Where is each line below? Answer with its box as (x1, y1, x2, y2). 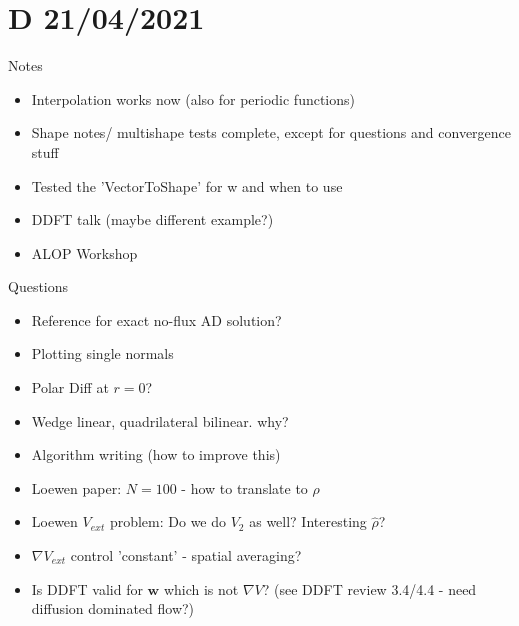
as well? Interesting (249, 511, 367, 532)
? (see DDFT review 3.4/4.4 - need (262, 578, 477, 599)
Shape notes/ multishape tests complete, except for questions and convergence (31, 122, 512, 143)
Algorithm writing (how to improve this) (31, 444, 281, 465)
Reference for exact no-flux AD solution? (31, 309, 282, 330)
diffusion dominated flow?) (31, 598, 195, 619)
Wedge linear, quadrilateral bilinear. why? (31, 410, 289, 431)
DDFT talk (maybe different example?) (31, 209, 274, 230)
